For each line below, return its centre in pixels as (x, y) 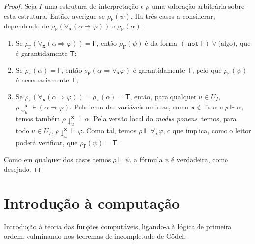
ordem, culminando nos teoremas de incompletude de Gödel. (95, 236)
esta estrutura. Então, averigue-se (55, 15)
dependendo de (27, 26)
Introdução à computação (92, 203)
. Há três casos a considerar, (173, 15)
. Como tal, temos (109, 130)
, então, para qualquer (163, 96)
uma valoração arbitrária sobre (198, 6)
